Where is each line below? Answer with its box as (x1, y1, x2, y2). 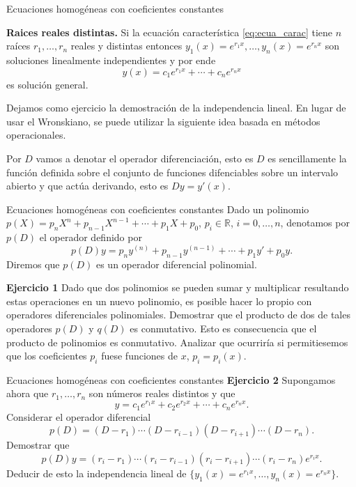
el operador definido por (39, 230, 142, 245)
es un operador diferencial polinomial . (95, 256, 257, 271)
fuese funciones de (101, 348, 178, 363)
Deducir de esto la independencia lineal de (6, 465, 187, 480)
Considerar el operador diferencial (6, 409, 151, 424)
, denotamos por (280, 215, 350, 230)
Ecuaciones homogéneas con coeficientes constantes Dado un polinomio (6, 201, 309, 216)
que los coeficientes (6, 348, 87, 363)
